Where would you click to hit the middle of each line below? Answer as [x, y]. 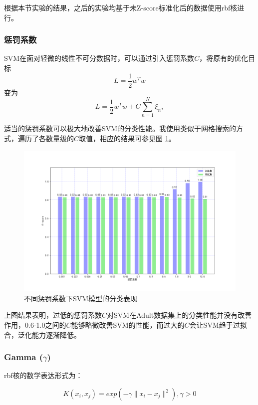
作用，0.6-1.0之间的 [35, 325]
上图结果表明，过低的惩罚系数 [53, 315]
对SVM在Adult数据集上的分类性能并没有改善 [179, 315]
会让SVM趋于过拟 [218, 325]
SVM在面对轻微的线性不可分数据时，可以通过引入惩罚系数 [99, 58]
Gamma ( [24, 357]
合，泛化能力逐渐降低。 [42, 334]
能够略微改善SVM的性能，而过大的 [128, 325]
